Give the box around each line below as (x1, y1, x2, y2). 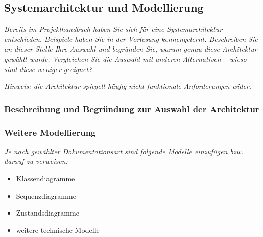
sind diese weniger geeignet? (4, 63, 92, 74)
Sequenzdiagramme (16, 190, 76, 201)
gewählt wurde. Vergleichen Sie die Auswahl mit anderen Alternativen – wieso (4, 53, 247, 64)
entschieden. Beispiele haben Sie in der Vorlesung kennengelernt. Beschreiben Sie (4, 33, 258, 44)
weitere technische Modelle (16, 224, 100, 235)
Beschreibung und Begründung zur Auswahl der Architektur (4, 102, 259, 115)
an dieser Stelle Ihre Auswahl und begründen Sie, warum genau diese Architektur (4, 43, 257, 54)
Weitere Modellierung (4, 126, 96, 138)
